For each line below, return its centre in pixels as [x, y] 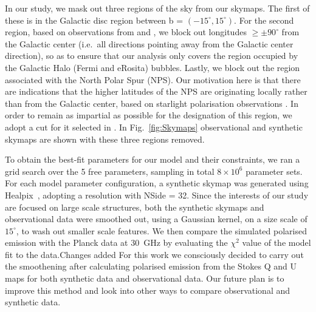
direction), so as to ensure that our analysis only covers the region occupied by [152, 56]
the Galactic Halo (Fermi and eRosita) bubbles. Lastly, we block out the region [153, 67]
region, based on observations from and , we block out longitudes [126, 32]
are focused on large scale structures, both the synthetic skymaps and [135, 207]
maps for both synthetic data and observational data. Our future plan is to [145, 278]
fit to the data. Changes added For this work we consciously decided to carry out [154, 254]
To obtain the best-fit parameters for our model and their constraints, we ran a [153, 159]
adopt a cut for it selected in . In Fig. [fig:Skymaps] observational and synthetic [154, 127]
